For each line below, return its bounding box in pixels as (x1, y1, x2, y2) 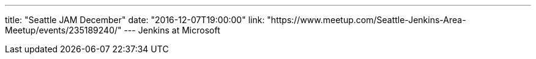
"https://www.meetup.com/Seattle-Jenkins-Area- (267, 15, 466, 25)
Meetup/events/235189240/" (5, 25, 122, 35)
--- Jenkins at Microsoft (124, 25, 220, 35)
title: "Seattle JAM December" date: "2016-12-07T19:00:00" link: (5, 15, 265, 25)
